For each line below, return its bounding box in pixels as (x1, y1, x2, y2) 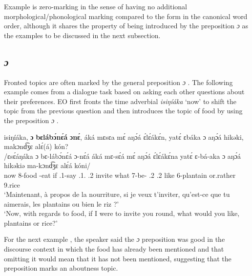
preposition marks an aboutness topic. (4, 263, 118, 273)
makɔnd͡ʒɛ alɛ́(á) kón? (4, 141, 68, 151)
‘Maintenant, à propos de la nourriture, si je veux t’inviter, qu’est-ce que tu (4, 189, 230, 199)
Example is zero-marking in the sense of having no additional (4, 1, 188, 11)
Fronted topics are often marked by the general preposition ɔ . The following (4, 77, 233, 87)
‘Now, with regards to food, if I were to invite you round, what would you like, (4, 208, 240, 218)
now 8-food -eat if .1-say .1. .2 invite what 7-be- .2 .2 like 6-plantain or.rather (4, 170, 236, 180)
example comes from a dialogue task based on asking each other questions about (4, 86, 245, 97)
